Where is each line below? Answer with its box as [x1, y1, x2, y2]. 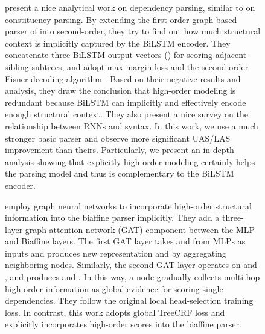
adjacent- [215, 48, 249, 61]
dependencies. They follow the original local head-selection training [5, 294, 254, 307]
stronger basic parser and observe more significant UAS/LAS [5, 131, 231, 144]
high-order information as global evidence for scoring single [5, 282, 223, 295]
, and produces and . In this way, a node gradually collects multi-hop [5, 270, 260, 283]
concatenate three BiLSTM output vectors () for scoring [5, 48, 213, 61]
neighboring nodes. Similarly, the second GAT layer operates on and [5, 258, 257, 271]
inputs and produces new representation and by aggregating [5, 246, 226, 259]
